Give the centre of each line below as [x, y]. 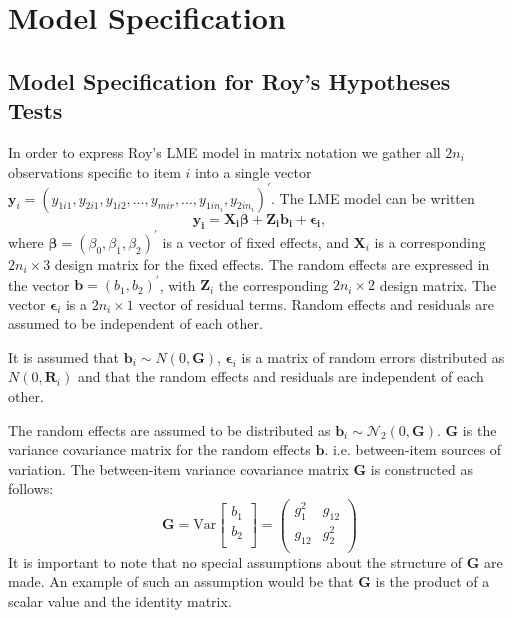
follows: [31, 488]
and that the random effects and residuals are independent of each [280, 376]
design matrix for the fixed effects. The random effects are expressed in [272, 263]
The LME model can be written [377, 197]
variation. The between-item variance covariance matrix [178, 468]
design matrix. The [438, 284]
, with [177, 284]
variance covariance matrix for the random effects [159, 449]
